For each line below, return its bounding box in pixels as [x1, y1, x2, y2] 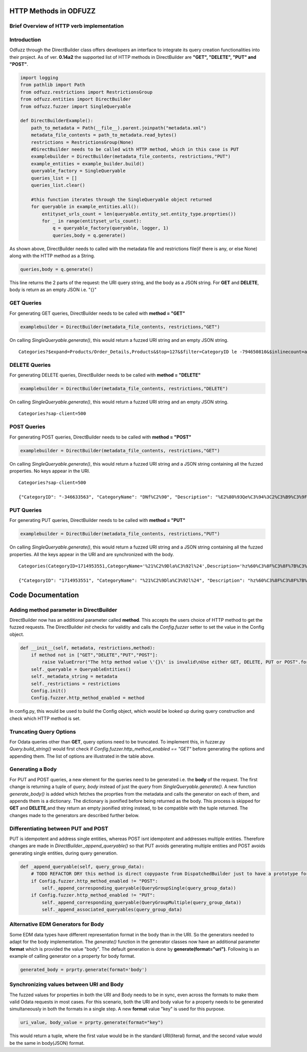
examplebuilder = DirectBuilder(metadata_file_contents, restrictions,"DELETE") [20, 386, 228, 391]
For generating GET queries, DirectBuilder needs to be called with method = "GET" [9, 310, 185, 316]
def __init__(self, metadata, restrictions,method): [20, 645, 156, 651]
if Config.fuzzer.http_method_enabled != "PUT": [31, 892, 156, 898]
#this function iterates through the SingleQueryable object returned [31, 196, 212, 202]
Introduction [9, 36, 41, 43]
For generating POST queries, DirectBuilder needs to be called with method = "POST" [9, 434, 191, 440]
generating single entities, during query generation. [9, 850, 118, 856]
